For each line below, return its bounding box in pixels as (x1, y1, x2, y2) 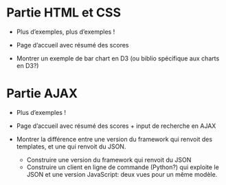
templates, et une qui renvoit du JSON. (16, 142, 126, 151)
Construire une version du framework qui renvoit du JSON (26, 155, 192, 164)
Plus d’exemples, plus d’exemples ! (16, 28, 115, 36)
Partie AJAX (6, 86, 78, 101)
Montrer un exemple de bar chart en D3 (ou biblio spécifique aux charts (16, 54, 220, 63)
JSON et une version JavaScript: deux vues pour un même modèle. (26, 170, 218, 178)
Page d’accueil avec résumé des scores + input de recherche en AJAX (16, 122, 216, 130)
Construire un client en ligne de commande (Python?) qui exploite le (26, 163, 219, 171)
